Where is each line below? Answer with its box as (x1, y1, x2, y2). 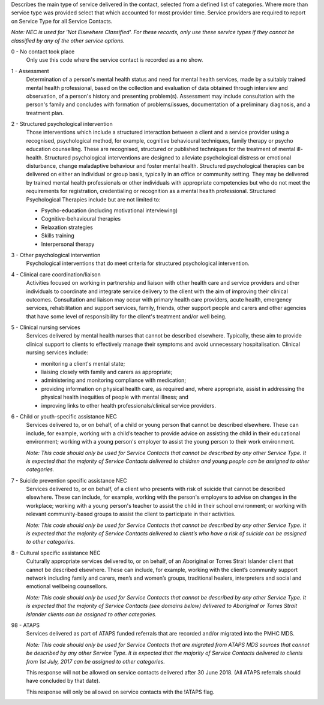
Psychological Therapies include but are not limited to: (26, 195, 161, 203)
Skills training (41, 232, 74, 239)
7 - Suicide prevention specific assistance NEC (11, 477, 127, 484)
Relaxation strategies (41, 224, 93, 231)
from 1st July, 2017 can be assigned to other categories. (26, 658, 165, 665)
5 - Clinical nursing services (11, 324, 80, 331)
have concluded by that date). (26, 677, 100, 685)
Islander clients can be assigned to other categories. (26, 610, 157, 617)
